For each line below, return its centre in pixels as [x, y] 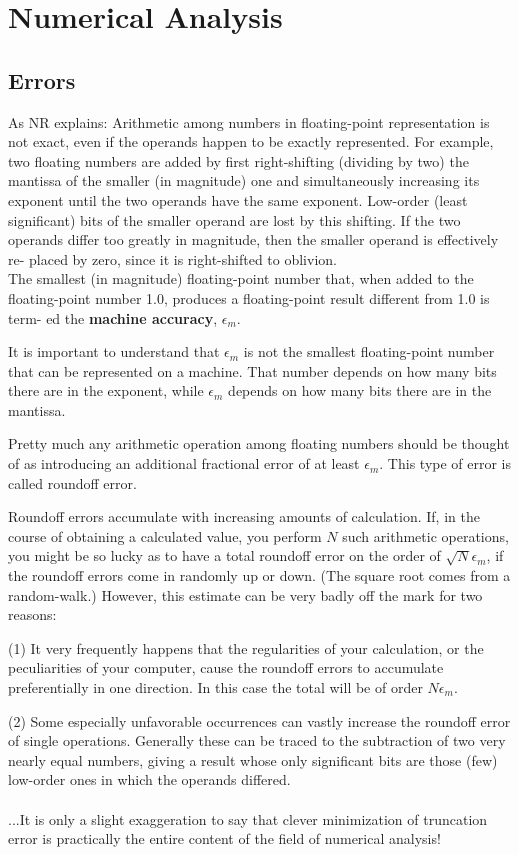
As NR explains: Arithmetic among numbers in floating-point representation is [249, 121]
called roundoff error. [72, 482]
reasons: [32, 614]
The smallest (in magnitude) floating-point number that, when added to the [241, 278]
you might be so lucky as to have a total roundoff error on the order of [224, 555]
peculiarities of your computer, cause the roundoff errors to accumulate [226, 667]
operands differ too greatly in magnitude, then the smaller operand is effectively [253, 239]
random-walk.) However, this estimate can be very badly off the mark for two [245, 594]
